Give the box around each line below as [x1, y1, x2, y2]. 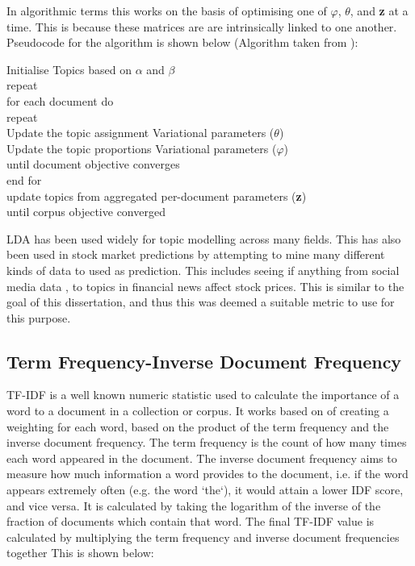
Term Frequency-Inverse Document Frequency [6, 348, 402, 373]
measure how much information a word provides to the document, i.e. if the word [6, 465, 409, 482]
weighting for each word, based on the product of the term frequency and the [6, 418, 389, 435]
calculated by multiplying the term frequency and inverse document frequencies [6, 528, 400, 545]
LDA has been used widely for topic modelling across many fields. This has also [6, 230, 401, 247]
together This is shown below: [6, 544, 154, 561]
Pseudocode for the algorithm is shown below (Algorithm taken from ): [6, 34, 358, 51]
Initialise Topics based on [6, 60, 132, 77]
